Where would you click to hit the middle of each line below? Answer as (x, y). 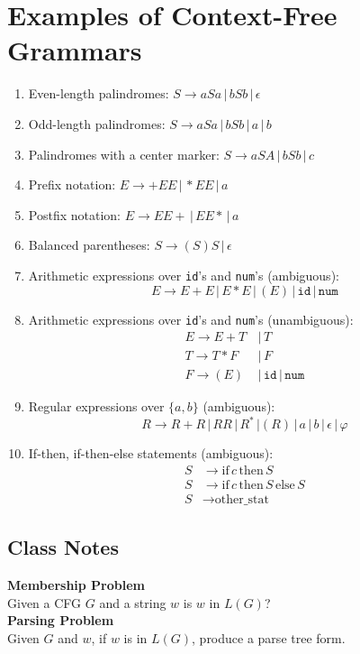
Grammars (75, 50)
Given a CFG (45, 602)
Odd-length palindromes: (97, 123)
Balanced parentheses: (89, 245)
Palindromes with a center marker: (124, 154)
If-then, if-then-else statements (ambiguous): (151, 453)
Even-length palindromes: (99, 93)
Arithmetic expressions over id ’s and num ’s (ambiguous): (184, 275)
